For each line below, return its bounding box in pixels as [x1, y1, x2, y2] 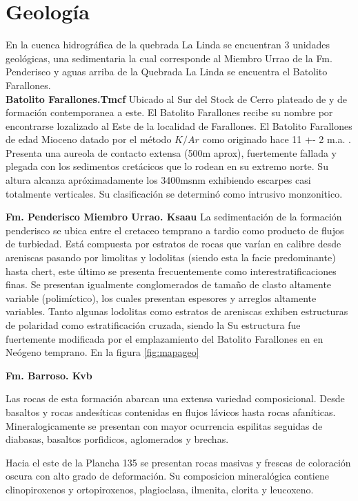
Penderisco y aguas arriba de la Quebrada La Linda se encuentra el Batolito [6, 64, 328, 79]
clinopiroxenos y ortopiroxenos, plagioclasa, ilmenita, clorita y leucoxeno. [6, 482, 314, 496]
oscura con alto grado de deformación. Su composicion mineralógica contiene [6, 469, 329, 483]
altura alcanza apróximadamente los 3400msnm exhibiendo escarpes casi [6, 173, 311, 187]
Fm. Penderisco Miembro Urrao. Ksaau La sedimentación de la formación [6, 209, 342, 224]
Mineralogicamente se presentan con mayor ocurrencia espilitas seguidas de [6, 418, 323, 433]
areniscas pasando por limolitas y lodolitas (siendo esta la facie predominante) [6, 250, 336, 265]
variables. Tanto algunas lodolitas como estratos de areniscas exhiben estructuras [6, 304, 348, 319]
